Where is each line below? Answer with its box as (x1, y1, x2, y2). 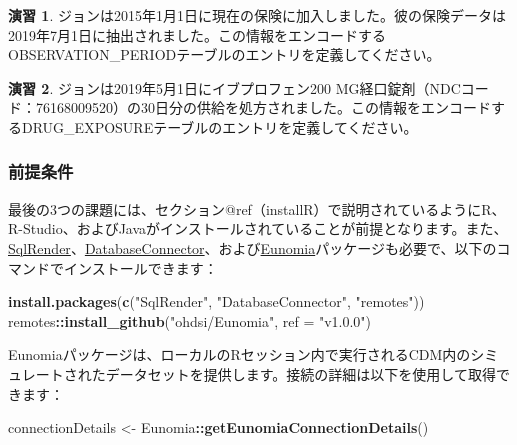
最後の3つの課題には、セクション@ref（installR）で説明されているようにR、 (8, 198, 506, 219)
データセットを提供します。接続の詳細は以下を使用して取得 (105, 363, 496, 384)
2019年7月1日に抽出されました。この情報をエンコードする (8, 24, 386, 45)
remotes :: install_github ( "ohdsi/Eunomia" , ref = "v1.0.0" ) (8, 310, 372, 331)
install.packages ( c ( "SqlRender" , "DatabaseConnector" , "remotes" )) (8, 291, 425, 312)
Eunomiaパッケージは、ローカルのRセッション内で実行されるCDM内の (8, 344, 471, 365)
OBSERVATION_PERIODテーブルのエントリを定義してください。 (8, 44, 441, 65)
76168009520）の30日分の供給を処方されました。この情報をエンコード (35, 97, 491, 118)
